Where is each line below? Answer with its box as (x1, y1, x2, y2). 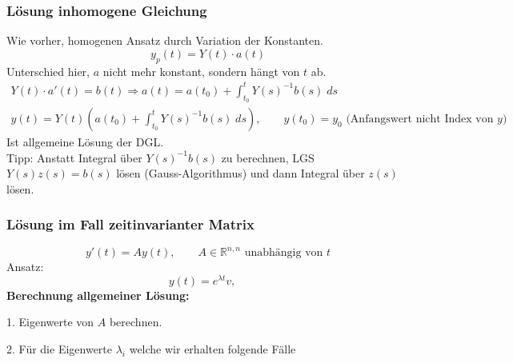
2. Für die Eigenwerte (6, 340, 113, 357)
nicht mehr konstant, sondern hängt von (102, 62, 300, 79)
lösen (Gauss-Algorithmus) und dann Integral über (116, 165, 365, 181)
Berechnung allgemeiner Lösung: (6, 286, 190, 303)
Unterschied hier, (6, 62, 90, 79)
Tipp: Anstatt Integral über (6, 149, 142, 166)
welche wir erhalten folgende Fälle (129, 340, 296, 357)
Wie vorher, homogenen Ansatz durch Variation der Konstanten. (6, 32, 323, 49)
